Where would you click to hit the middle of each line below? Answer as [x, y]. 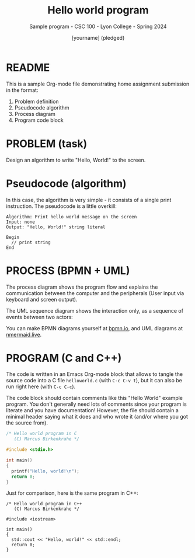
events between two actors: [39, 317]
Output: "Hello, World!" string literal [56, 227]
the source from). [27, 423]
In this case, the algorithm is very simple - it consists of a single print [89, 200]
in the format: [22, 90]
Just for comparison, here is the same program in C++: [72, 493]
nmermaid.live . [24, 334]
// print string [31, 242]
